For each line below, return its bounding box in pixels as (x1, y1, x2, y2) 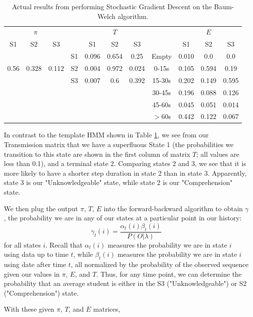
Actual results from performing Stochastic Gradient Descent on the (12, 1, 212, 11)
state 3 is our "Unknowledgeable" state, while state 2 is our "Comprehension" (4, 177, 233, 187)
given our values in (4, 268, 60, 279)
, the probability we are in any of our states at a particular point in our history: (4, 213, 242, 223)
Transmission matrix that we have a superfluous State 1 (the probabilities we (4, 139, 234, 150)
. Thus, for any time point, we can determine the (96, 268, 242, 279)
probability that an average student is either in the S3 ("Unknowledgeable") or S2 (4, 278, 247, 288)
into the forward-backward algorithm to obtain (103, 203, 243, 213)
